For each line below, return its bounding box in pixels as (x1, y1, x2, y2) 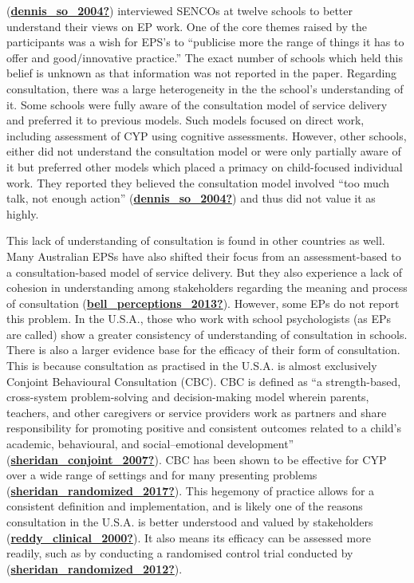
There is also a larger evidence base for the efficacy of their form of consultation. (6, 341, 400, 358)
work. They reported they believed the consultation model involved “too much (6, 174, 390, 191)
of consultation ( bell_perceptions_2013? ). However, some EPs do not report (6, 294, 400, 311)
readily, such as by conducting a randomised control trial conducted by (6, 545, 353, 561)
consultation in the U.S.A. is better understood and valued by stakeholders (6, 514, 373, 530)
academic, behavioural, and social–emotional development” (6, 435, 294, 452)
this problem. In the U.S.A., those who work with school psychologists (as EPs (6, 310, 392, 327)
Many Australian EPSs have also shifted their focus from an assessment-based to (6, 247, 401, 264)
